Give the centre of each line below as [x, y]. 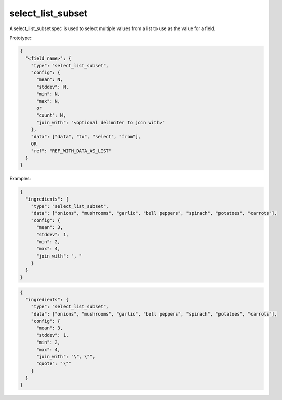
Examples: [20, 179]
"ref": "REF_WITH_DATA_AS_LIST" [71, 151]
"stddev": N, [52, 87]
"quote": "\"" [54, 364]
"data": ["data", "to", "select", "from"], [86, 137]
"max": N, [49, 101]
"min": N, [49, 94]
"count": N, [51, 115]
